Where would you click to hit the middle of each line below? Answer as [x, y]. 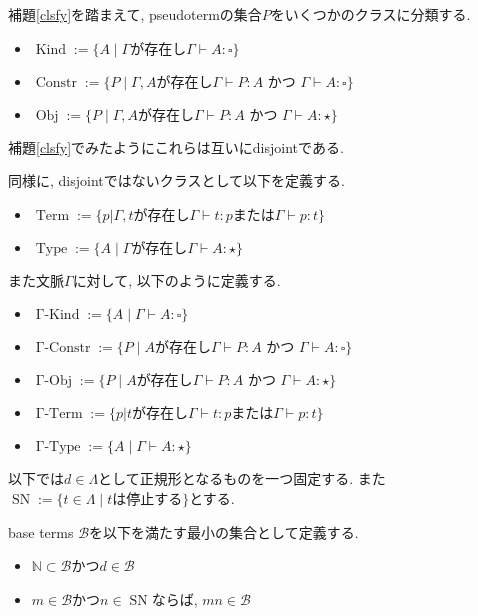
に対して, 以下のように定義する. [176, 279]
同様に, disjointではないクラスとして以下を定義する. [176, 180]
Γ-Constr [63, 348]
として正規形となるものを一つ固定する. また [242, 478]
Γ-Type [58, 447]
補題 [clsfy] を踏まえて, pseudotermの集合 [135, 14]
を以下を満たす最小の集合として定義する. [224, 531]
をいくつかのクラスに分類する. [370, 14]
